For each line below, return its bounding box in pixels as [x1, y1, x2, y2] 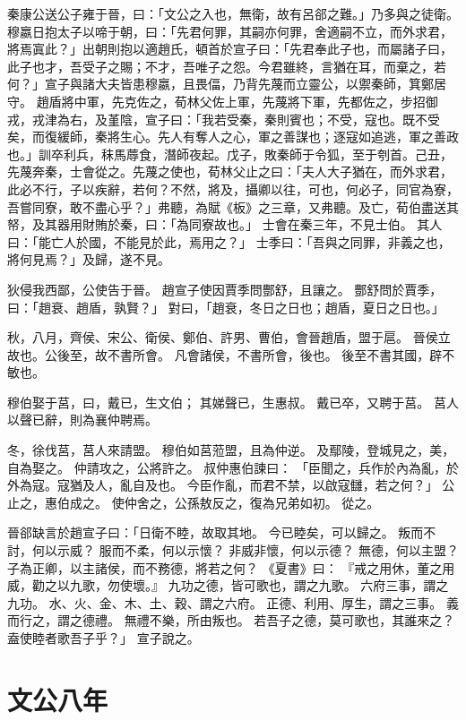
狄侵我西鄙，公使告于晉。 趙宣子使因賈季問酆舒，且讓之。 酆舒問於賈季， [7, 279, 443, 298]
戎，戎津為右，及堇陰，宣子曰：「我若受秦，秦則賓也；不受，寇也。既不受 [7, 109, 440, 128]
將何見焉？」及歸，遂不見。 [7, 250, 170, 269]
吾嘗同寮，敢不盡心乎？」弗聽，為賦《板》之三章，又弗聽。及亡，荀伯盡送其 [7, 197, 459, 216]
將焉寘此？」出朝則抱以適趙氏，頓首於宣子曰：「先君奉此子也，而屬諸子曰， [7, 39, 453, 58]
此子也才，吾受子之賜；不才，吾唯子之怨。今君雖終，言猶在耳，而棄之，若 [7, 56, 446, 75]
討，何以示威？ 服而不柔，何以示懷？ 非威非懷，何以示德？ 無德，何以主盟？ [7, 541, 459, 560]
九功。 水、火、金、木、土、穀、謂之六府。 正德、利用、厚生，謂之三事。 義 [7, 593, 459, 612]
